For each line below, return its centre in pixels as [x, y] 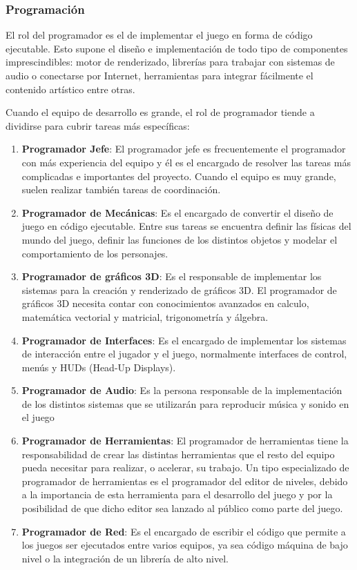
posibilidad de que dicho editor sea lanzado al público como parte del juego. [182, 508]
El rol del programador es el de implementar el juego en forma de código [159, 35]
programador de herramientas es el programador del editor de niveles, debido [185, 481]
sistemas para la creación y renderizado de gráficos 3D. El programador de [179, 289]
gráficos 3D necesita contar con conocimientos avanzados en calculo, [165, 303]
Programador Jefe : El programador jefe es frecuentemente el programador [184, 149]
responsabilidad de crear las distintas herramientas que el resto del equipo [178, 454]
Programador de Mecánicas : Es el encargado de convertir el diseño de [177, 212]
